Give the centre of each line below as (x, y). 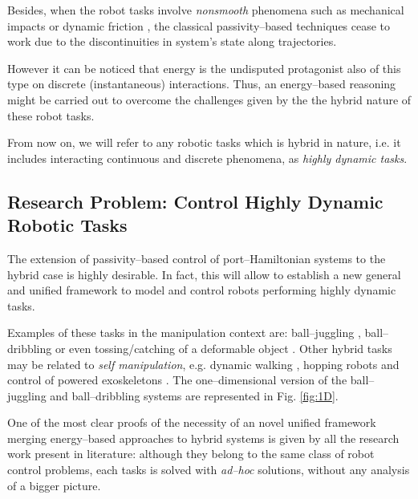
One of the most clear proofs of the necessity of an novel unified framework (192, 422)
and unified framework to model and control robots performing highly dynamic (202, 290)
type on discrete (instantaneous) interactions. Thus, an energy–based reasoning (202, 84)
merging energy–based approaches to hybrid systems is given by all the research (203, 438)
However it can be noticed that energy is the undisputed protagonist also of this (204, 68)
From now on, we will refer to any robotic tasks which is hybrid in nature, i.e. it (204, 142)
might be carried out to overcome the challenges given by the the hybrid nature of (209, 99)
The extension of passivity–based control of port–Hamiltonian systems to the (197, 258)
